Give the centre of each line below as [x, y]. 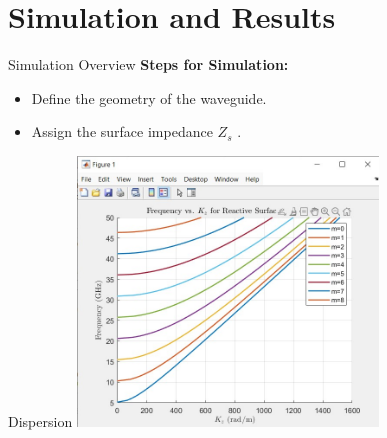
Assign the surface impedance [122, 131]
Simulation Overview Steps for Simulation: [148, 64]
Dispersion [40, 421]
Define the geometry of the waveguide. [149, 97]
